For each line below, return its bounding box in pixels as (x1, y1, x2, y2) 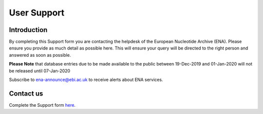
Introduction (9, 26, 48, 34)
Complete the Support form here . (9, 102, 75, 108)
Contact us (9, 89, 43, 98)
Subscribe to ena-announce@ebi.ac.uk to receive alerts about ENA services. (9, 77, 163, 82)
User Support (9, 7, 65, 18)
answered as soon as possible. (9, 52, 71, 58)
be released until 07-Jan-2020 (9, 68, 71, 74)
